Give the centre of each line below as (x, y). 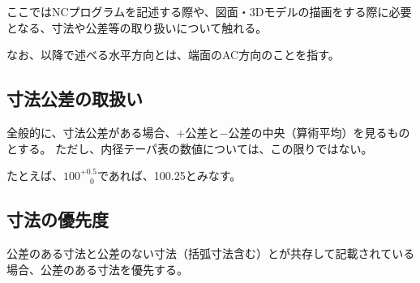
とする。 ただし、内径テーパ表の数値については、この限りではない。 (190, 148)
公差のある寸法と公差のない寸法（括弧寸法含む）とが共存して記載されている (211, 253)
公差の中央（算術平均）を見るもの (319, 132)
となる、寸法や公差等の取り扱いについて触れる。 (137, 27)
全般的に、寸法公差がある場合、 (92, 132)
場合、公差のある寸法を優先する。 (97, 269)
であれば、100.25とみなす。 (169, 176)
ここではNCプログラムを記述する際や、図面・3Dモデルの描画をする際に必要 (209, 11)
